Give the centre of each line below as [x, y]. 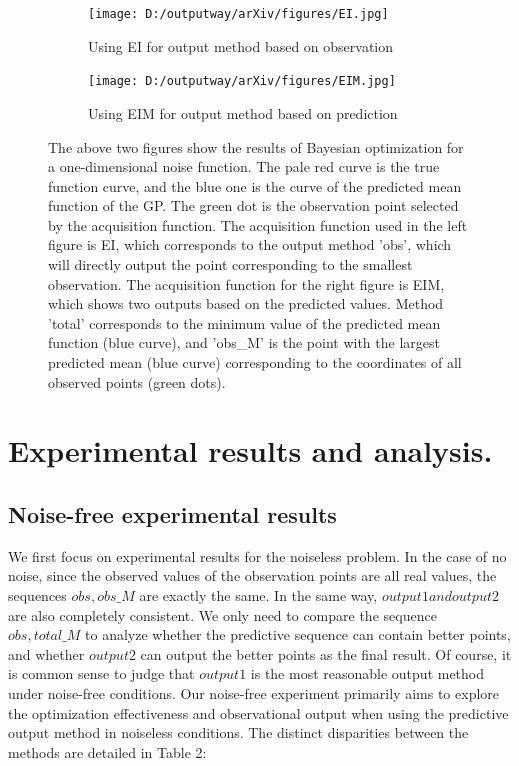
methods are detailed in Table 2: [107, 751]
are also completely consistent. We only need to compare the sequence [222, 614]
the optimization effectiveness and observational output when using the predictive [258, 712]
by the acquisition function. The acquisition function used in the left [258, 224]
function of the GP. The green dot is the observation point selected [253, 205]
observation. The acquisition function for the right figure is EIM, [246, 283]
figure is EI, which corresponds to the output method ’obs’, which [250, 244]
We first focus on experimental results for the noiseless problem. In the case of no [257, 555]
